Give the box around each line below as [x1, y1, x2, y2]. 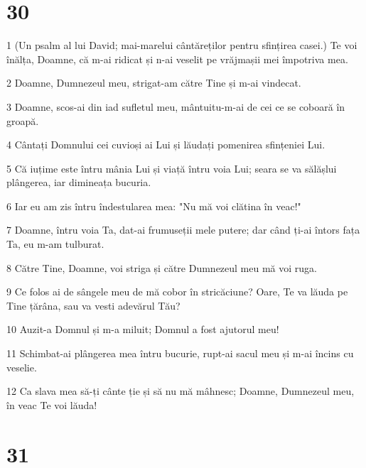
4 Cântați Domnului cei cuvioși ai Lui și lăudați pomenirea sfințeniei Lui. [6, 137, 325, 152]
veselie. [6, 359, 37, 374]
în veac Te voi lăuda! [6, 397, 97, 412]
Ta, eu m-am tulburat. [6, 236, 104, 251]
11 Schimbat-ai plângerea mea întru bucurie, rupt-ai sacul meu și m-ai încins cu [6, 346, 354, 361]
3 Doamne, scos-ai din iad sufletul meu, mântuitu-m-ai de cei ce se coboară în [6, 99, 345, 114]
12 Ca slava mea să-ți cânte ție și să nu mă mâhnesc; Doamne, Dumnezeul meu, [6, 383, 355, 398]
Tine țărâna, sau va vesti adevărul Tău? [6, 298, 181, 312]
